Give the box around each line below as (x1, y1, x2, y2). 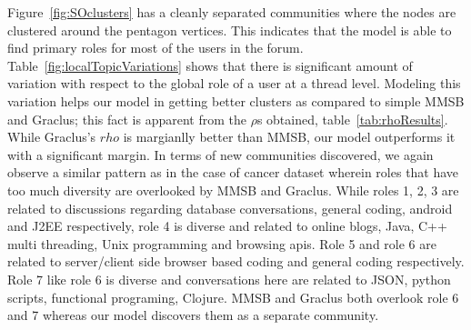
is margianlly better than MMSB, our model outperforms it (123, 127, 456, 146)
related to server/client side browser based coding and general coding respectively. (7, 252, 465, 271)
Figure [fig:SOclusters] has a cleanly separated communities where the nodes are (7, 3, 456, 21)
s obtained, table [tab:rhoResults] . (256, 109, 448, 128)
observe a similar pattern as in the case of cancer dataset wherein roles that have (7, 163, 459, 182)
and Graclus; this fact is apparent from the (7, 109, 246, 128)
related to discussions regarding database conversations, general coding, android (7, 198, 453, 217)
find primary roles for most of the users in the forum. (7, 38, 304, 57)
